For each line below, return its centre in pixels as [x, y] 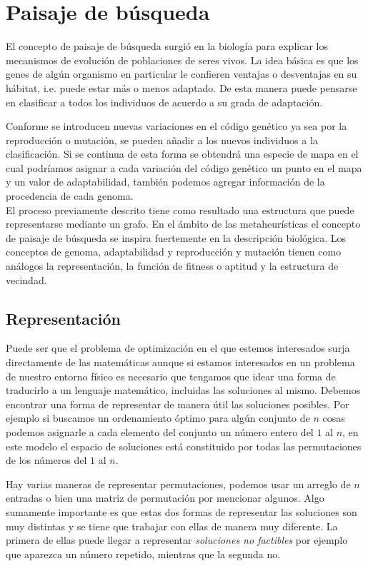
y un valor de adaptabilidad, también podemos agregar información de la [165, 182]
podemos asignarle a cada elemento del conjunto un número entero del [160, 431]
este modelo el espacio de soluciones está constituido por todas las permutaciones [184, 446]
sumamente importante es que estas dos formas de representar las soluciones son [181, 511]
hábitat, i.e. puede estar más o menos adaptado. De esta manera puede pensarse [181, 87]
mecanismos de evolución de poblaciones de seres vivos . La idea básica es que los [182, 60]
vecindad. [26, 279]
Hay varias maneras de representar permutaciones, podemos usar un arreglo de [178, 484]
